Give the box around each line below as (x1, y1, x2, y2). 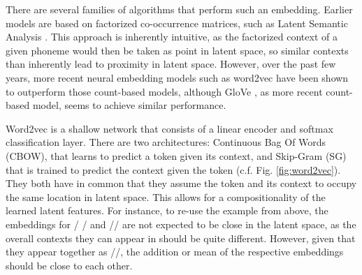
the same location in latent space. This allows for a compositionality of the (6, 189, 326, 204)
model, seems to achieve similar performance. (32, 98, 226, 112)
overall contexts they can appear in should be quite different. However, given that (6, 230, 356, 245)
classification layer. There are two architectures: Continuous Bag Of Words (6, 135, 326, 149)
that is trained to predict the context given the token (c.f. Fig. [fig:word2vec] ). (6, 162, 341, 177)
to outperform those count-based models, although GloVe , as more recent (6, 84, 323, 98)
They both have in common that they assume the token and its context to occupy (6, 176, 357, 191)
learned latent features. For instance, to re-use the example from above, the (6, 203, 328, 218)
